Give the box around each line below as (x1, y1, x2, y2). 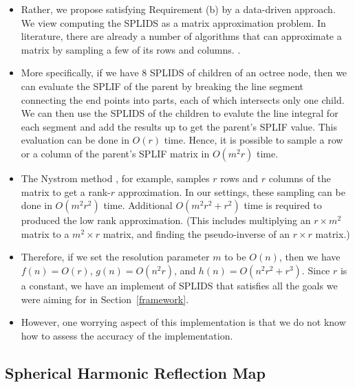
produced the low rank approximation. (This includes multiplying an (21, 213, 311, 228)
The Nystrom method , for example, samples (21, 170, 210, 185)
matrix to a (21, 226, 69, 241)
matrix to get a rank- (21, 184, 111, 199)
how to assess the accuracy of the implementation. (21, 328, 233, 342)
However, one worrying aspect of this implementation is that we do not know (21, 315, 346, 329)
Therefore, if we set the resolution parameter (21, 250, 210, 264)
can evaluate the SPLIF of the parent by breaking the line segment (21, 78, 304, 93)
